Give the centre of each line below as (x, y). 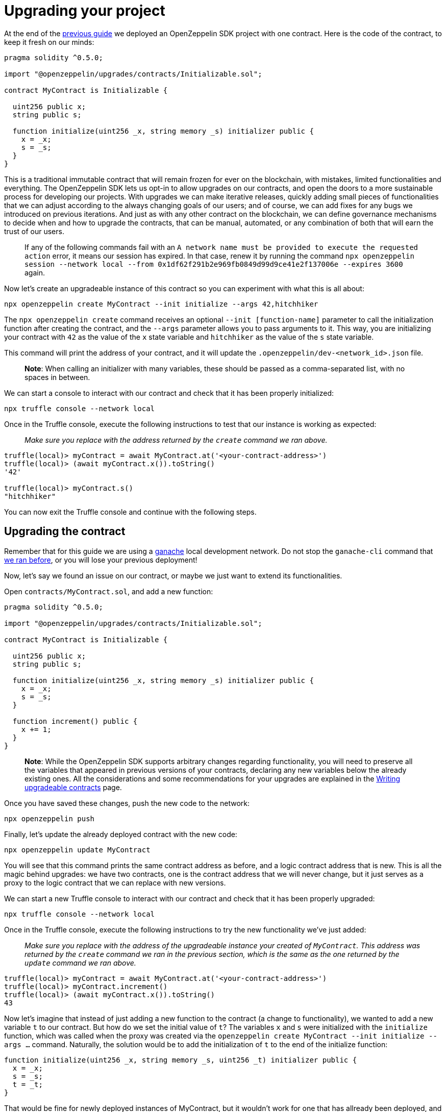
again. (35, 272)
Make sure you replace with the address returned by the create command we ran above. (176, 440)
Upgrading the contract (65, 532)
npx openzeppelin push (49, 818)
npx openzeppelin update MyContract (77, 850)
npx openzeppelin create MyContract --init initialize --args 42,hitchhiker (161, 304)
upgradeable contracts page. (73, 787)
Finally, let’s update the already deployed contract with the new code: (121, 834)
